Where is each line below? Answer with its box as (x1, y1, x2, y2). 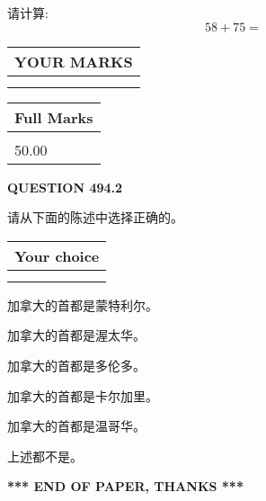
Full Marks (14, 106, 93, 128)
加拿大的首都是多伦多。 (7, 355, 146, 374)
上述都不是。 (7, 446, 83, 465)
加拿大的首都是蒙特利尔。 (7, 295, 158, 314)
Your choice (14, 245, 100, 266)
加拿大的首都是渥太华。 (7, 326, 146, 344)
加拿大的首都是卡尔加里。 (7, 386, 158, 405)
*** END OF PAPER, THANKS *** (7, 477, 244, 496)
